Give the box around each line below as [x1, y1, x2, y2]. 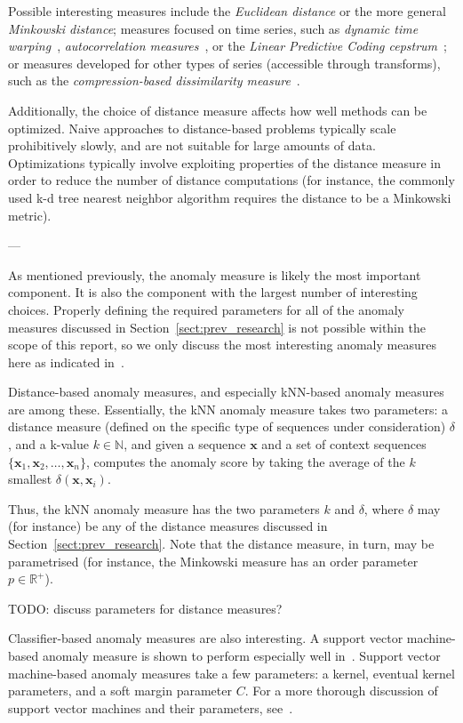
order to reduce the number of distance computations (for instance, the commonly [8, 171, 455, 189]
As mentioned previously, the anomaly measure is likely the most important [8, 265, 421, 284]
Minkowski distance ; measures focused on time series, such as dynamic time [8, 19, 419, 37]
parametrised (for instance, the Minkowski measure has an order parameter [8, 551, 419, 570]
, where [363, 499, 404, 518]
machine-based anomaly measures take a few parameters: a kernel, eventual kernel [8, 663, 455, 682]
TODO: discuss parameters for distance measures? [8, 598, 283, 617]
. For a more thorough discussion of [244, 681, 438, 700]
